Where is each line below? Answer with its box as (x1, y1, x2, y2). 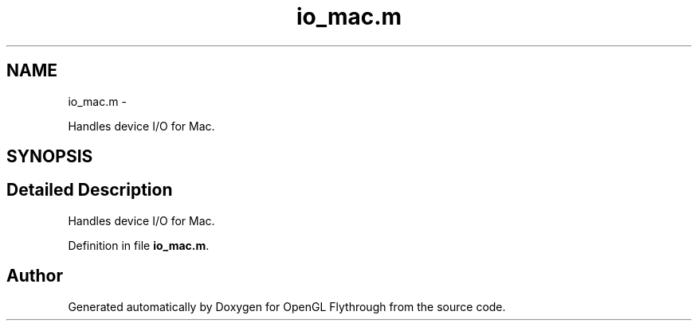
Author (6, 266, 63, 286)
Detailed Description (6, 180, 173, 200)
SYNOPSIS (6, 146, 93, 167)
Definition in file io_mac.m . (68, 238, 210, 252)
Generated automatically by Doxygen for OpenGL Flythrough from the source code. (68, 299, 506, 313)
